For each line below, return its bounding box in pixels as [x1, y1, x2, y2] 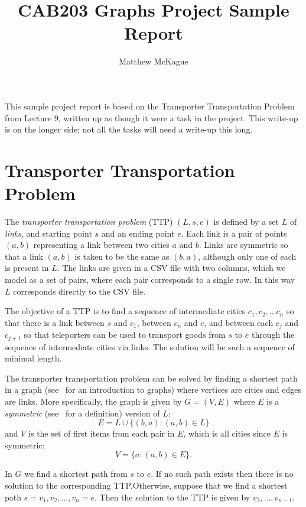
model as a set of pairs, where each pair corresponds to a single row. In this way [5, 273, 295, 285]
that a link [5, 250, 43, 262]
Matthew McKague [119, 55, 188, 67]
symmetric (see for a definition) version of [5, 406, 160, 419]
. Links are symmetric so [198, 238, 288, 251]
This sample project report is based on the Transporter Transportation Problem [5, 99, 295, 112]
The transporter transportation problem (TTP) [5, 215, 173, 227]
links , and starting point [5, 227, 92, 239]
